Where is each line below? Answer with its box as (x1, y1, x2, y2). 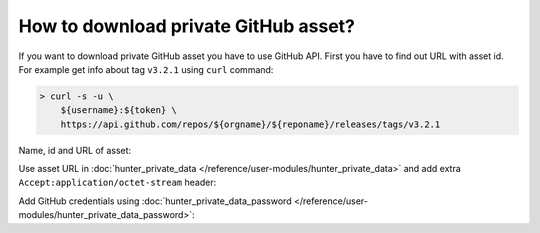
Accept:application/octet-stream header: (18, 176, 217, 189)
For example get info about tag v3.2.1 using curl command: (18, 63, 274, 75)
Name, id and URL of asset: (18, 144, 132, 156)
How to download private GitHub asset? (18, 15, 355, 37)
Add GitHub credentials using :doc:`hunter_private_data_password (18, 195, 292, 207)
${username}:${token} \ (60, 105, 177, 116)
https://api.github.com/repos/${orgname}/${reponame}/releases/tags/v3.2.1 (60, 118, 441, 130)
